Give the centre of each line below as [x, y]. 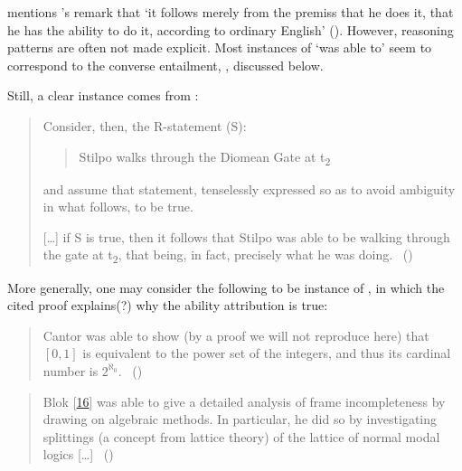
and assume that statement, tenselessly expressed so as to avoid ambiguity [249, 188]
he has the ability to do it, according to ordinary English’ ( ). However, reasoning [231, 29]
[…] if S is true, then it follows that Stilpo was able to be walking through [246, 236]
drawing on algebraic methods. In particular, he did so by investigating [240, 419]
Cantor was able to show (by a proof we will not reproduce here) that [236, 335]
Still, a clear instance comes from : [103, 95]
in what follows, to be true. [118, 207]
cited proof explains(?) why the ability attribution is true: [168, 305]
